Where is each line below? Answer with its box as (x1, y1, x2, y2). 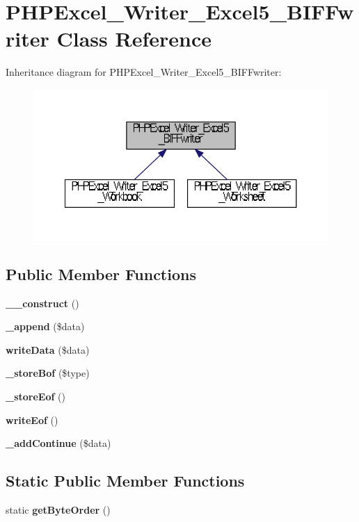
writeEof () (6, 412, 58, 427)
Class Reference (56, 24, 212, 53)
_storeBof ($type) (6, 366, 90, 380)
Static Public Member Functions (6, 470, 245, 491)
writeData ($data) (6, 342, 90, 357)
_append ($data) (6, 319, 85, 334)
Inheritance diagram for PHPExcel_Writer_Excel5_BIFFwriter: (6, 65, 282, 79)
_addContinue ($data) (6, 436, 111, 450)
